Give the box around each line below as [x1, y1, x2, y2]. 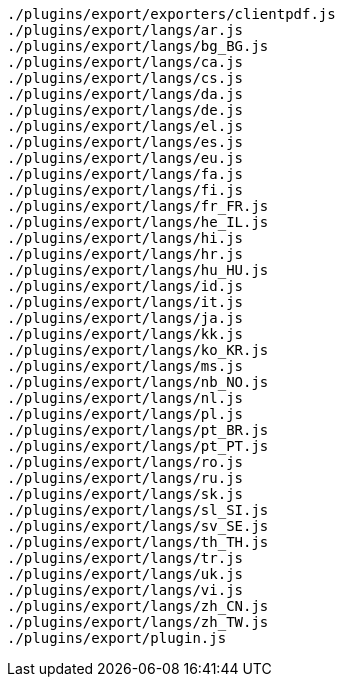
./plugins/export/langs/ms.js [7, 358, 244, 374]
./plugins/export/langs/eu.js [7, 150, 244, 166]
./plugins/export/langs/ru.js [7, 470, 244, 486]
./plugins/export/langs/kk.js [7, 326, 244, 342]
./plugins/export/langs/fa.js [7, 166, 244, 182]
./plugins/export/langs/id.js [7, 278, 244, 294]
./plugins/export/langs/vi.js [7, 582, 244, 598]
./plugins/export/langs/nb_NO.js [7, 374, 269, 390]
